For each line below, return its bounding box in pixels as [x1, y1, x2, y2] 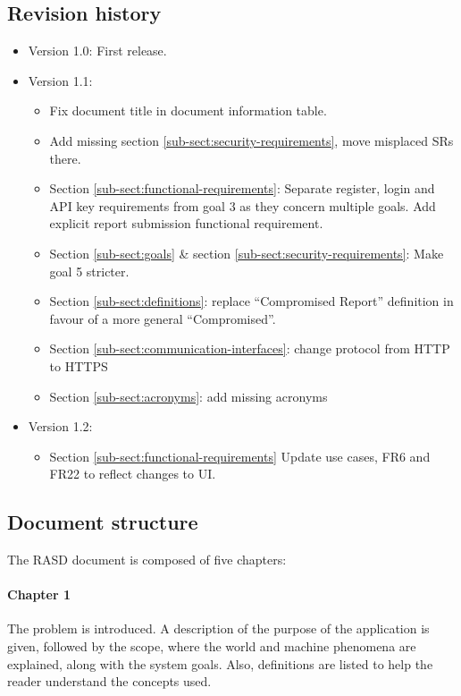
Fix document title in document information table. [49, 101, 327, 120]
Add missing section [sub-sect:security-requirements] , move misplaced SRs [49, 131, 454, 149]
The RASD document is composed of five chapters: [7, 550, 287, 569]
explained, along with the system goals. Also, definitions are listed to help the [7, 654, 433, 673]
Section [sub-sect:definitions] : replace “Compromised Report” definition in [49, 292, 454, 310]
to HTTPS [49, 356, 108, 375]
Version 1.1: [28, 71, 93, 89]
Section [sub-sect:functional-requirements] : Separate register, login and [49, 179, 435, 198]
